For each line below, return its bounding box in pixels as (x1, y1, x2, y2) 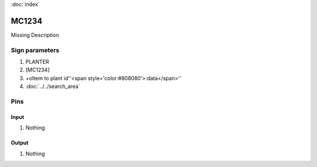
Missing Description (11, 31, 59, 38)
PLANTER (25, 59, 49, 66)
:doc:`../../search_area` (25, 83, 80, 90)
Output (11, 139, 29, 146)
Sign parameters (11, 46, 60, 54)
